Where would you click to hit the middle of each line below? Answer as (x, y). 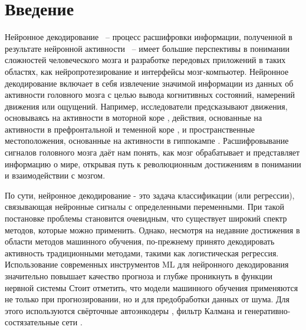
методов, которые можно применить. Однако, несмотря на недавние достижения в (152, 230)
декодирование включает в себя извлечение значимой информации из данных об (149, 83)
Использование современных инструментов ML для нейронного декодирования (147, 264)
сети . (72, 322)
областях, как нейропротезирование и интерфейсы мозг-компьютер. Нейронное (147, 71)
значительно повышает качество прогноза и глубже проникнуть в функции (139, 276)
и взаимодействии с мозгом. (55, 175)
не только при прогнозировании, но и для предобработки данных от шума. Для (147, 299)
